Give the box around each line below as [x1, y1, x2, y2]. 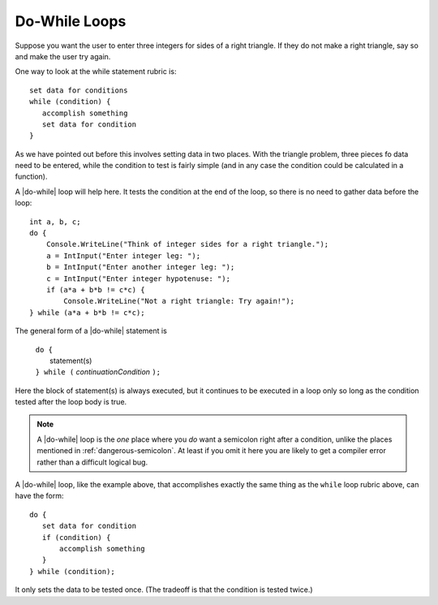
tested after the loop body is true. [15, 397, 127, 407]
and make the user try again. [15, 51, 111, 61]
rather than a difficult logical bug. [36, 457, 148, 467]
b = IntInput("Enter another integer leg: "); [45, 262, 235, 272]
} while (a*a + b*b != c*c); [29, 308, 145, 317]
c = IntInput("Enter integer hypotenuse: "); [45, 274, 231, 283]
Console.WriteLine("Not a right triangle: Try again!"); [63, 296, 295, 306]
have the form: [15, 491, 64, 501]
